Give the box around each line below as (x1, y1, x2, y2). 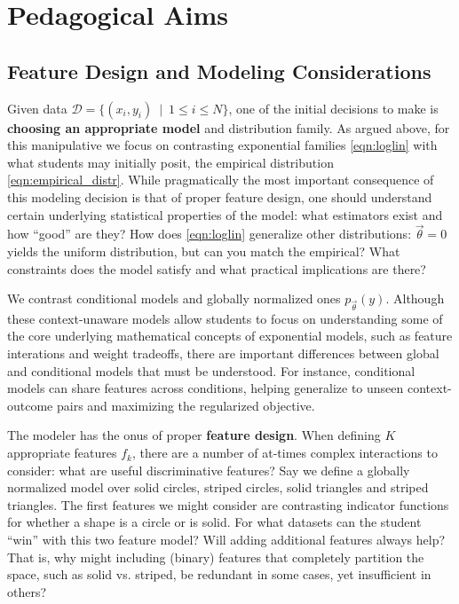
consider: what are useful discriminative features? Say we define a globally (7, 460, 410, 479)
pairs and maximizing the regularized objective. (56, 396, 315, 414)
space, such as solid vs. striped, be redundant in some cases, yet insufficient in (7, 565, 431, 584)
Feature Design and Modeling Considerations (7, 57, 431, 84)
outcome (7, 396, 53, 414)
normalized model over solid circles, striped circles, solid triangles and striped (7, 478, 429, 497)
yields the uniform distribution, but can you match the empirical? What (7, 241, 400, 260)
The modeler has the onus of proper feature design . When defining (7, 426, 381, 444)
